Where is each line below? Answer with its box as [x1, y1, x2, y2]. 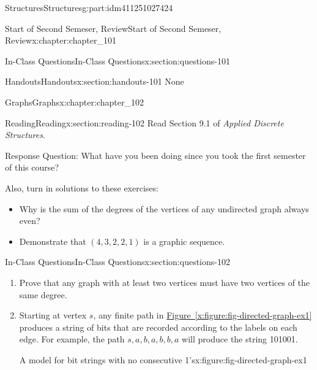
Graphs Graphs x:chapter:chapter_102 [5, 95, 144, 108]
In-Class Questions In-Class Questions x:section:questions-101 [5, 54, 230, 67]
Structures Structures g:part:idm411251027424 [5, 1, 173, 13]
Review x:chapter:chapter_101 [5, 34, 116, 47]
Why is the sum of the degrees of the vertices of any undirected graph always [19, 202, 309, 215]
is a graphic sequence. [143, 234, 225, 247]
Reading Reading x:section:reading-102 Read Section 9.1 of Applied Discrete [5, 116, 284, 129]
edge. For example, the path [19, 333, 125, 345]
